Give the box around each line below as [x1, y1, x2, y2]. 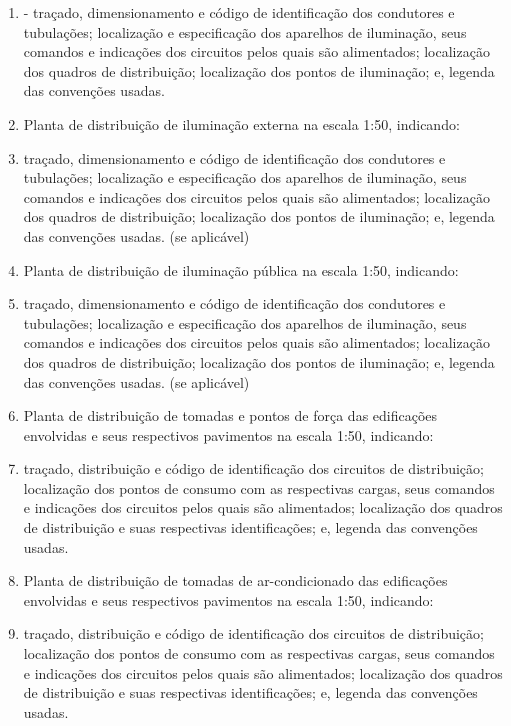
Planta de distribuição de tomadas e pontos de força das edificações [23, 405, 438, 426]
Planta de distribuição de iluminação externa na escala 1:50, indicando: [23, 113, 460, 134]
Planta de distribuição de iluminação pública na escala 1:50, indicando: [23, 259, 459, 280]
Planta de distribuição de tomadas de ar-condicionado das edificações [23, 570, 448, 591]
